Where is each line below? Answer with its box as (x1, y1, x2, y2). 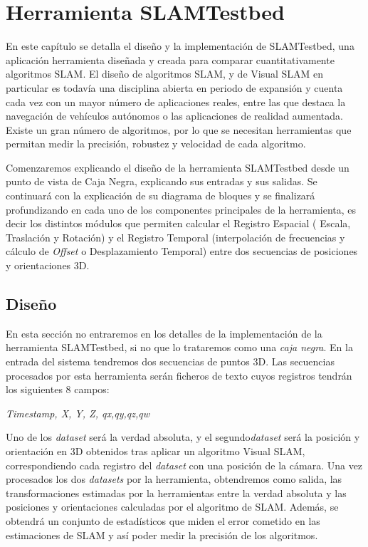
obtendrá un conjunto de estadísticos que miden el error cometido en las (6, 513, 320, 528)
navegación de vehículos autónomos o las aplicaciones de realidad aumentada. (6, 108, 343, 123)
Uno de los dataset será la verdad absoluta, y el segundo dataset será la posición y (6, 429, 360, 444)
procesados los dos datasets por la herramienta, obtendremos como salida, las (6, 472, 342, 486)
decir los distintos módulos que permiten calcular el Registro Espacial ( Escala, (6, 216, 351, 231)
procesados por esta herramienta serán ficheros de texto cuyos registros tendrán (6, 368, 352, 382)
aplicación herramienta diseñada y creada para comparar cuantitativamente (6, 52, 335, 67)
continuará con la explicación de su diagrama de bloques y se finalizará (6, 188, 315, 203)
